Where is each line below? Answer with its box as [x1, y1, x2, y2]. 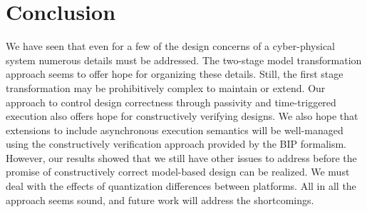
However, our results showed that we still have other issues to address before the [6, 150, 357, 165]
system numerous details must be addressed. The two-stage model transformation [6, 52, 362, 67]
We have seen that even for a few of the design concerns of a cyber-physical [6, 39, 335, 54]
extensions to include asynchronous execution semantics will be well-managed [6, 122, 343, 137]
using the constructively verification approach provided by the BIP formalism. [6, 136, 347, 151]
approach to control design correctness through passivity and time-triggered [6, 94, 336, 109]
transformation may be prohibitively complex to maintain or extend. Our [6, 80, 326, 95]
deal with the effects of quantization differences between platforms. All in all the [6, 178, 356, 193]
